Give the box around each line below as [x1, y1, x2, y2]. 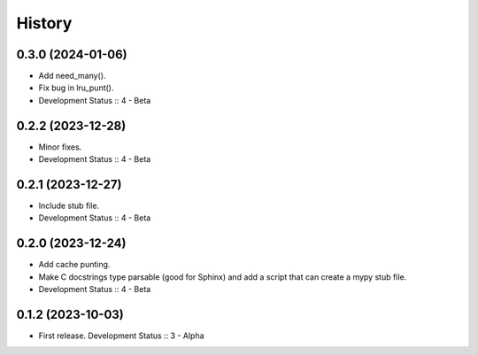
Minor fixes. [38, 142, 82, 152]
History [16, 13, 73, 33]
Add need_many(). [38, 71, 106, 81]
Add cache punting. [38, 259, 111, 270]
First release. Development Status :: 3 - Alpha [38, 330, 204, 341]
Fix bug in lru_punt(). [38, 82, 114, 93]
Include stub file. [38, 200, 100, 212]
